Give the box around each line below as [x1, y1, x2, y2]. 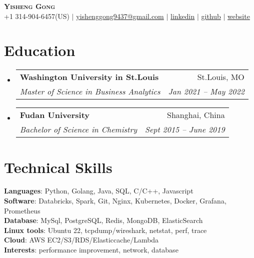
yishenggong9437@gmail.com [76, 10, 164, 21]
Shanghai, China [167, 109, 225, 121]
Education [4, 40, 75, 60]
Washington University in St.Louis [19, 71, 159, 83]
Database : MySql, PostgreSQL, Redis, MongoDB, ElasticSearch [4, 215, 203, 225]
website [227, 10, 250, 21]
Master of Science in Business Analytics [19, 85, 160, 97]
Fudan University [19, 109, 90, 121]
